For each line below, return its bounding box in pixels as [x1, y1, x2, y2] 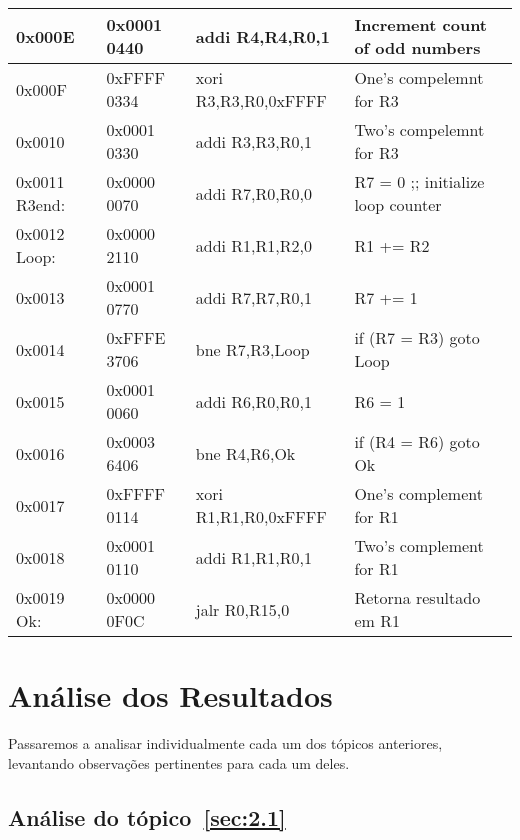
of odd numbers [354, 36, 481, 59]
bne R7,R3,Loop [195, 337, 310, 361]
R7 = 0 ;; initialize [354, 170, 485, 193]
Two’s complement [354, 534, 484, 557]
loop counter [354, 193, 442, 216]
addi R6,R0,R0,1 [195, 389, 312, 413]
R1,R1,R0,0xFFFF [195, 505, 327, 528]
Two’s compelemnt [354, 118, 485, 141]
